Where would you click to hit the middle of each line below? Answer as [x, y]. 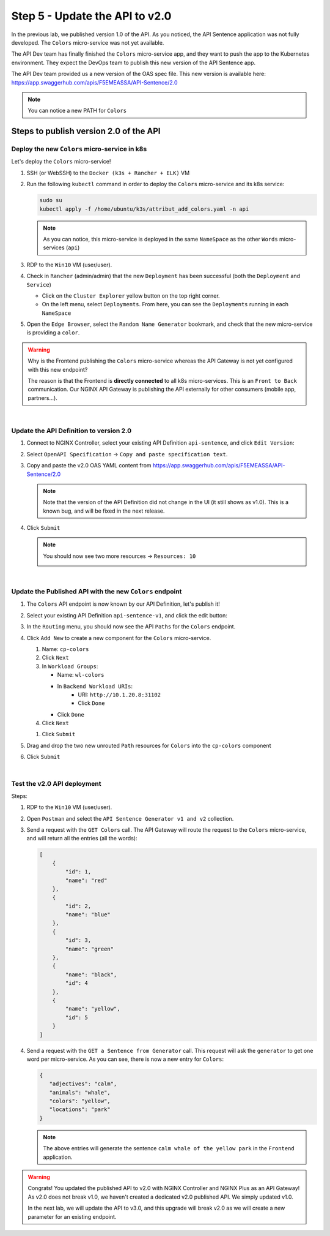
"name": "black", [91, 974]
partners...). [42, 398]
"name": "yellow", [93, 1009]
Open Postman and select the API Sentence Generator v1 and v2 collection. [130, 818]
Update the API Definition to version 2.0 [71, 431]
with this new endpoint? [58, 369]
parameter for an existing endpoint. [72, 1216]
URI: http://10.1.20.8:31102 [119, 695]
